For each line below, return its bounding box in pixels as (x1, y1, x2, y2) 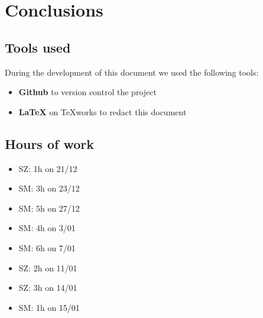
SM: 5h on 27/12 (18, 202, 80, 214)
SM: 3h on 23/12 (18, 182, 80, 194)
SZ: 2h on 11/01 (18, 261, 77, 274)
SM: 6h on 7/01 (18, 241, 76, 254)
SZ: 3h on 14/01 (18, 281, 77, 294)
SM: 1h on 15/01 (18, 301, 80, 313)
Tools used (5, 38, 71, 56)
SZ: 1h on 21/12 (18, 162, 77, 174)
